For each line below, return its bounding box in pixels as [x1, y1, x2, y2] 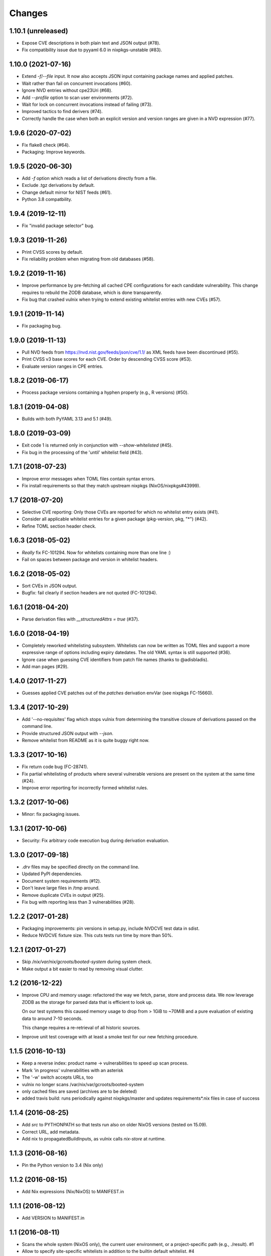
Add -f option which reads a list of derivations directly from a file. [22, 175, 157, 181]
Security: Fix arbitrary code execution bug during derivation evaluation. [22, 838, 170, 844]
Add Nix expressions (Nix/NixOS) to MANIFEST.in [22, 1188, 124, 1194]
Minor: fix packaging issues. [22, 811, 80, 817]
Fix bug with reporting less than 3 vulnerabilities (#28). [22, 899, 135, 905]
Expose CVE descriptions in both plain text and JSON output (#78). [22, 40, 161, 46]
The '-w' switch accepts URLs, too [22, 1074, 93, 1080]
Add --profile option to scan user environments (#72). [22, 94, 133, 100]
